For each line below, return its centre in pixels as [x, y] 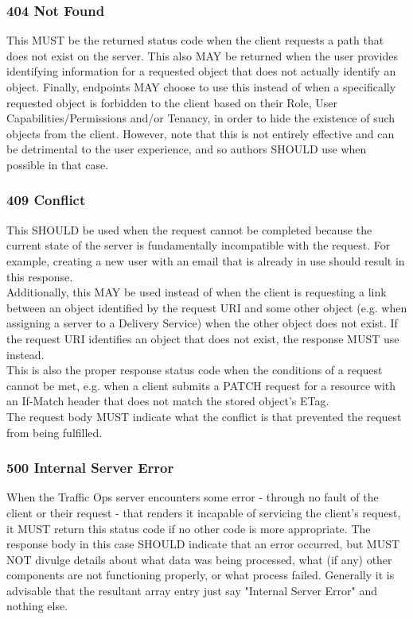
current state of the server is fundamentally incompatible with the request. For [199, 245]
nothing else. [37, 606]
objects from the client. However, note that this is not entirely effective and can [201, 133]
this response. [40, 276]
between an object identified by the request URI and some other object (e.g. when [207, 307]
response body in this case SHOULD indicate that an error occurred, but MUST [203, 544]
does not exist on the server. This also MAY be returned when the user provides [202, 55]
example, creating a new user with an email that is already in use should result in [206, 260]
